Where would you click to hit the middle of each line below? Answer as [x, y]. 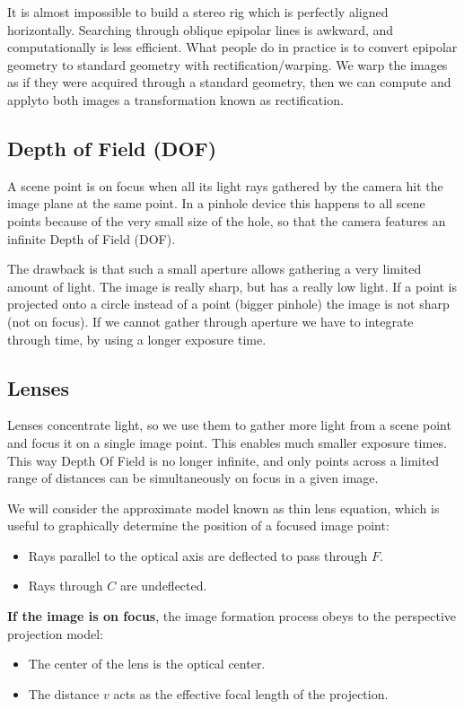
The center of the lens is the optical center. [147, 664]
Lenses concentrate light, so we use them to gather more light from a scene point [229, 425]
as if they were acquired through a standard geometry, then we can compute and [229, 82]
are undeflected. [163, 586]
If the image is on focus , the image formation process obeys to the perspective [232, 616]
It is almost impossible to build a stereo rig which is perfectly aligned [198, 12]
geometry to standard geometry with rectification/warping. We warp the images [228, 64]
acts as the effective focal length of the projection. [251, 693]
